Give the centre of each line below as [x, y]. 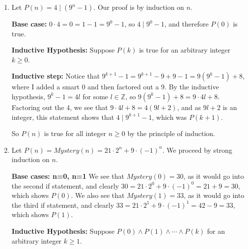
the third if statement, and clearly [63, 205]
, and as [189, 107]
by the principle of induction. [171, 133]
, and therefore [186, 24]
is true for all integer [75, 133]
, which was [169, 117]
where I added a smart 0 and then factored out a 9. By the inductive [115, 87]
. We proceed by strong [197, 150]
